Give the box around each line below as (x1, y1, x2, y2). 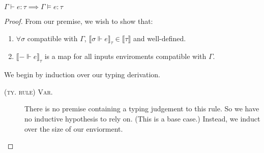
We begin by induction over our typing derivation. (4, 69, 161, 80)
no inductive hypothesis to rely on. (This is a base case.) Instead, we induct (24, 113, 260, 124)
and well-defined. (133, 33, 186, 43)
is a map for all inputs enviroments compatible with (44, 51, 207, 62)
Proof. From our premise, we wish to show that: (4, 16, 153, 26)
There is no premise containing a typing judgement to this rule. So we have (24, 103, 259, 114)
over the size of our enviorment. (24, 123, 123, 134)
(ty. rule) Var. (4, 86, 53, 97)
